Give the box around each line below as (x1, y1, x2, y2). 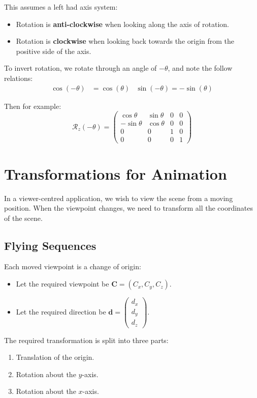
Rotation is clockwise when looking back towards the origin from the (16, 36, 235, 46)
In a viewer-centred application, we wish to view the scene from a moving (4, 192, 233, 203)
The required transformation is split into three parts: (4, 334, 169, 345)
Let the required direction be (16, 306, 106, 317)
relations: (4, 72, 33, 83)
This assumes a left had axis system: (4, 2, 118, 12)
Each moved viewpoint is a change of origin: (4, 261, 141, 272)
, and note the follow (168, 63, 233, 73)
